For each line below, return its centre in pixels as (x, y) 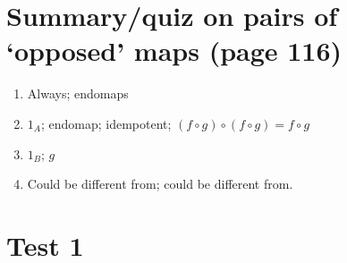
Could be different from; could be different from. (160, 184)
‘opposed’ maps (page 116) (174, 51)
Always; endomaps (78, 93)
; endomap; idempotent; (106, 123)
